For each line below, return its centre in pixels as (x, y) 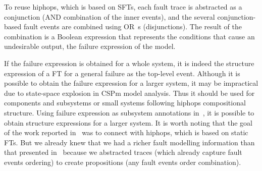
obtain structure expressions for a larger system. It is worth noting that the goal (128, 122)
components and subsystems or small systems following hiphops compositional (125, 103)
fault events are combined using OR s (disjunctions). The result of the (133, 26)
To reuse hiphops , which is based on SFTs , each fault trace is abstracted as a (123, 7)
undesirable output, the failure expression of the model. (90, 46)
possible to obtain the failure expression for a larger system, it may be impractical (131, 83)
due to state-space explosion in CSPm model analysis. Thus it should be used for (129, 93)
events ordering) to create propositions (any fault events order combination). (123, 162)
